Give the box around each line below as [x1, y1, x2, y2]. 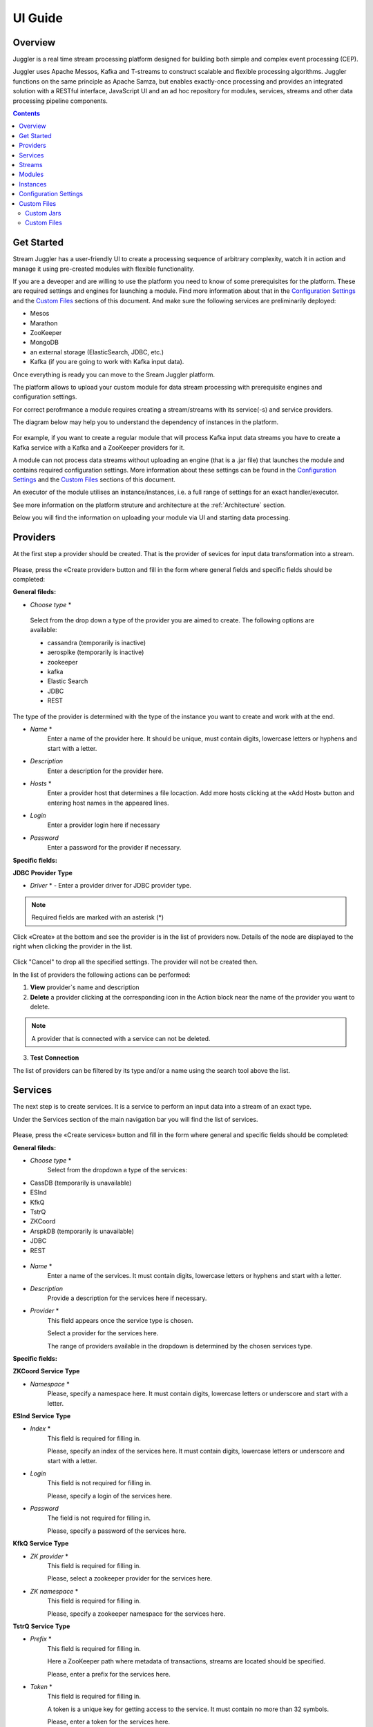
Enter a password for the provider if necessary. [47, 843, 182, 852]
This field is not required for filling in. [47, 1479, 152, 1487]
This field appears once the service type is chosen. [47, 1316, 193, 1324]
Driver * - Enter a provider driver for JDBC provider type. [30, 881, 191, 890]
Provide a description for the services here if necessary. [47, 1294, 207, 1302]
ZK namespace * [30, 1587, 79, 1595]
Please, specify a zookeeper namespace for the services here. [47, 1610, 226, 1618]
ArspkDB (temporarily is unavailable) [30, 1227, 135, 1235]
